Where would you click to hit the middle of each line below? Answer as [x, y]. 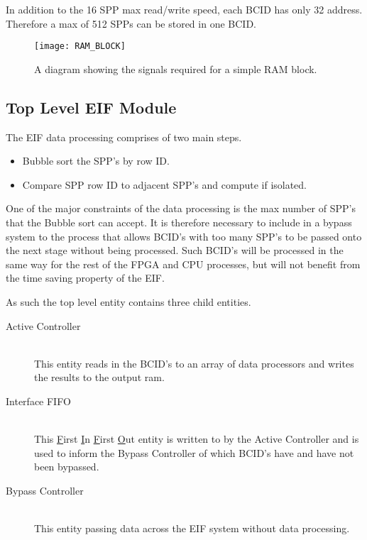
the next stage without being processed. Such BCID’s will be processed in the [175, 250]
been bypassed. [67, 467]
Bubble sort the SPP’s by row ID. [96, 161]
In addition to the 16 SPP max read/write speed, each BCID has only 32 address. [184, 9]
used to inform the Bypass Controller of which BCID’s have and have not [194, 452]
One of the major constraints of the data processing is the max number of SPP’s [181, 208]
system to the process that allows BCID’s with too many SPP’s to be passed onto [184, 236]
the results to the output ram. [99, 377]
